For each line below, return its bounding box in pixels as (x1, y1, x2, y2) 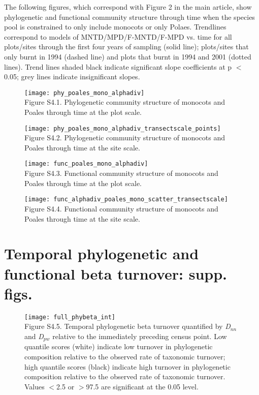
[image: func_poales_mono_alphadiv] (24, 160, 148, 168)
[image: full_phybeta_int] (24, 313, 115, 321)
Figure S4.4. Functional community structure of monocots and (24, 203, 218, 214)
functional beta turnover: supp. (4, 263, 227, 284)
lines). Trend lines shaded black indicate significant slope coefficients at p (4, 61, 232, 72)
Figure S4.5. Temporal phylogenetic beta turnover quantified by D (24, 321, 231, 331)
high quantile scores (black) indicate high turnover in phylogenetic (24, 361, 231, 372)
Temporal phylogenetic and (4, 243, 199, 264)
